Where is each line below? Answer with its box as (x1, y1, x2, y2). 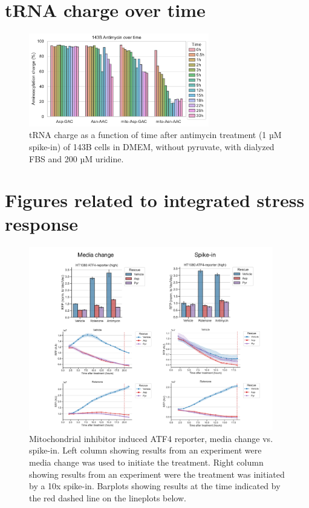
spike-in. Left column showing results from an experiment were (29, 444, 262, 457)
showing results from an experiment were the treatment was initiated (29, 467, 285, 480)
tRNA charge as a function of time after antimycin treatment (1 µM (29, 128, 282, 141)
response (5, 211, 78, 236)
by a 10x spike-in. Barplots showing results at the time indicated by (29, 480, 281, 492)
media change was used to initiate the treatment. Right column (29, 455, 264, 468)
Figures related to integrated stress (5, 188, 305, 213)
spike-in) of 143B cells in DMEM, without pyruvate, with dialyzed (29, 140, 275, 153)
